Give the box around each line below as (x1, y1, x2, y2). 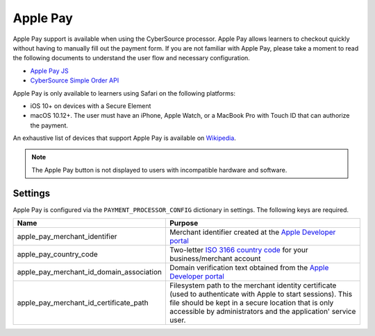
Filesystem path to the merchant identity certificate (169, 281, 337, 290)
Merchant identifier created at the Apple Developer (169, 227, 336, 237)
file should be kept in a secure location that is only (169, 298, 334, 308)
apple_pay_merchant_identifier (17, 232, 117, 242)
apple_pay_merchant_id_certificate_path (17, 298, 149, 308)
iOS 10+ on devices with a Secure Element (30, 101, 151, 110)
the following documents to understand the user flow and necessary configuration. (12, 54, 250, 62)
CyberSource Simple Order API (30, 76, 119, 85)
